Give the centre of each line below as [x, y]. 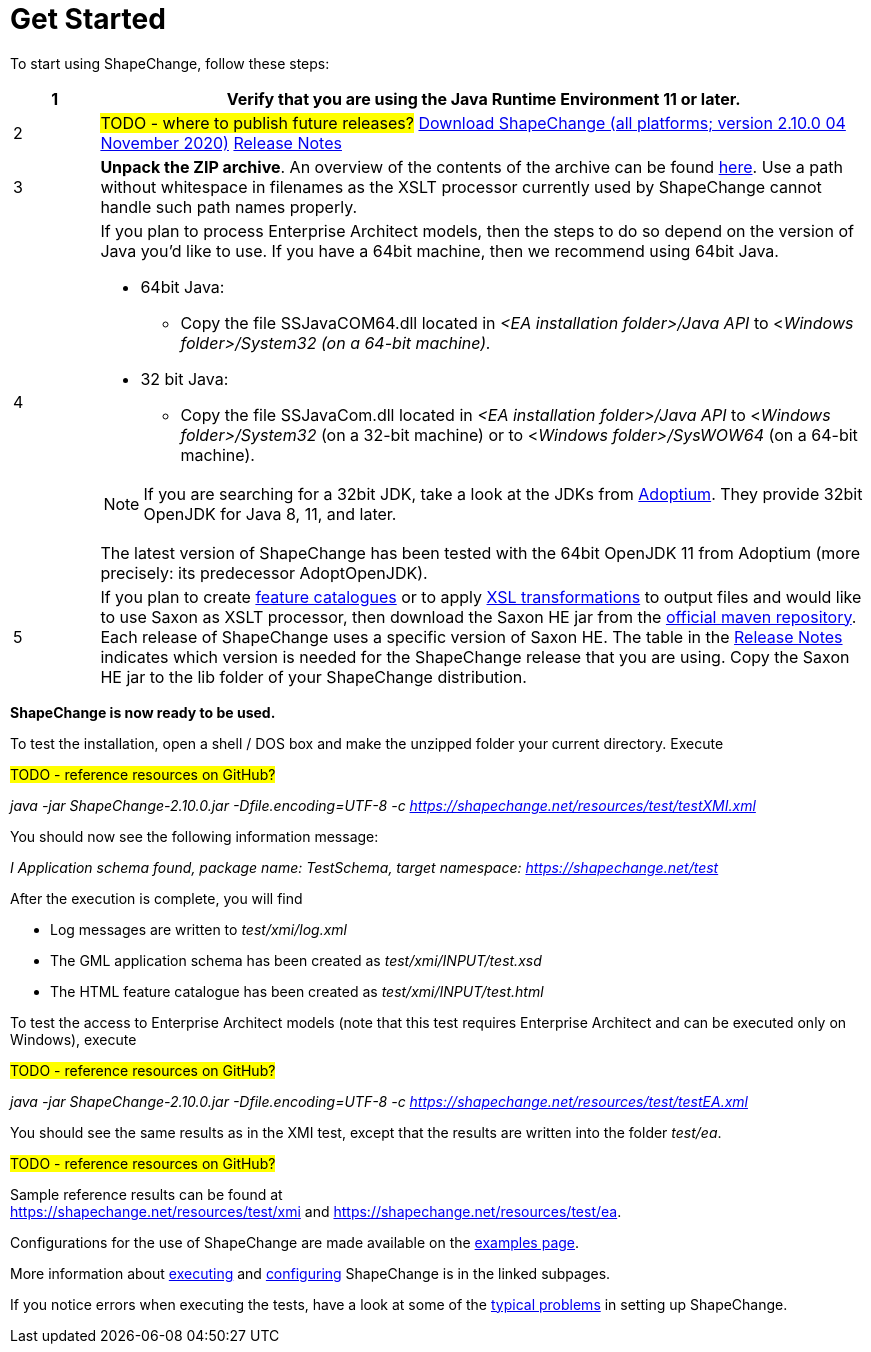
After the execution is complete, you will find [156, 898]
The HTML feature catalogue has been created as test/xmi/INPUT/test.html [297, 991]
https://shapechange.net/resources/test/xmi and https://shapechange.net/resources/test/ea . [316, 1211]
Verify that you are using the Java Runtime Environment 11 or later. [483, 98]
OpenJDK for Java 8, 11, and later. [270, 513]
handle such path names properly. [229, 206]
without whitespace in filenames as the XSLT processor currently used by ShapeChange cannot [461, 186]
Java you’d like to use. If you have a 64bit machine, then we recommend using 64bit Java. [439, 250]
